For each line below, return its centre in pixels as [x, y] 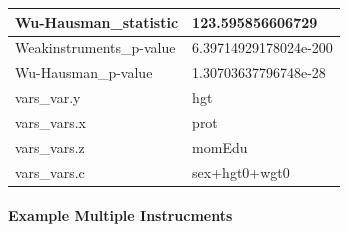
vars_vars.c [50, 171]
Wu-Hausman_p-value [84, 72]
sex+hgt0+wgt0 [241, 171]
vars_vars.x [51, 121]
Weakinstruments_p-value [95, 47]
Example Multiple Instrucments [120, 215]
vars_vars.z [50, 146]
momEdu [220, 146]
